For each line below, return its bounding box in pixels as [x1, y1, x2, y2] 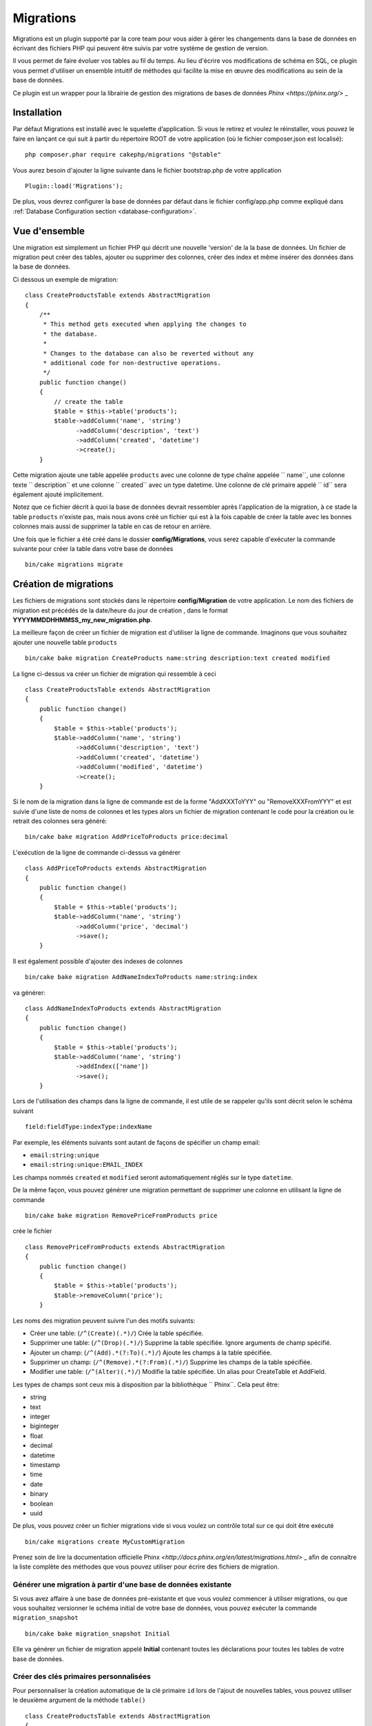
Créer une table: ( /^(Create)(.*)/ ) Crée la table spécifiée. [30, 1329, 204, 1337]
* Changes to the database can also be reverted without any [43, 349, 254, 357]
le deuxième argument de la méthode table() [12, 1696, 146, 1705]
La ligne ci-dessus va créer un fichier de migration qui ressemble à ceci [12, 670, 216, 678]
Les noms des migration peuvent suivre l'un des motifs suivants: [12, 1316, 196, 1325]
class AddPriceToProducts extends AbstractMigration [25, 864, 207, 873]
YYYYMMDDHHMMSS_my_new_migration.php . [12, 616, 152, 624]
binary [30, 1490, 48, 1498]
